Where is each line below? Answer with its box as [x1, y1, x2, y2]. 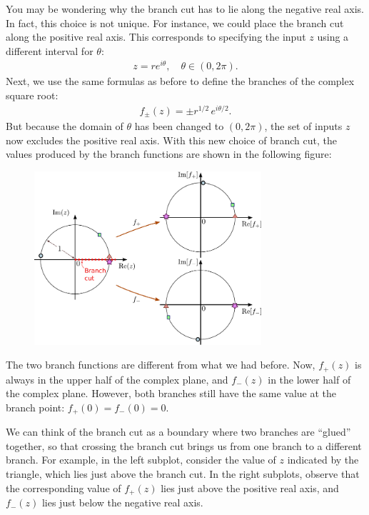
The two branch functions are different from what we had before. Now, [6, 357, 315, 372]
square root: [6, 88, 59, 103]
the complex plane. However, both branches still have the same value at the [6, 386, 337, 401]
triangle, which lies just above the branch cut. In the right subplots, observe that [6, 466, 360, 481]
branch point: [6, 399, 65, 414]
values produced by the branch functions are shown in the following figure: [6, 146, 332, 161]
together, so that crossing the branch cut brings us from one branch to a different [6, 438, 362, 453]
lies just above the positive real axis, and [161, 480, 339, 495]
